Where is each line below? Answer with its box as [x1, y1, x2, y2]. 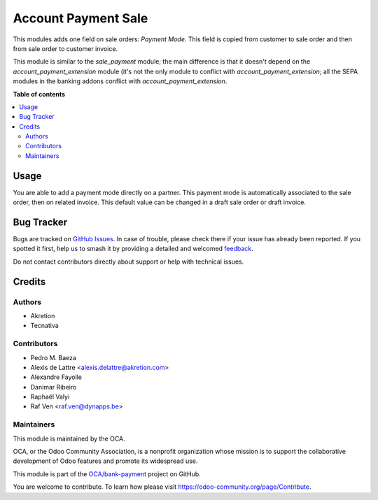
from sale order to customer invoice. [13, 44, 118, 52]
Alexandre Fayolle [30, 373, 82, 381]
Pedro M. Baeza [30, 353, 77, 362]
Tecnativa [30, 322, 59, 330]
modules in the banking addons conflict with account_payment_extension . [13, 77, 227, 85]
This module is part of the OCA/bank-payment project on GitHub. [13, 469, 201, 478]
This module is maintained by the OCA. [13, 434, 125, 443]
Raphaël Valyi [30, 392, 70, 401]
